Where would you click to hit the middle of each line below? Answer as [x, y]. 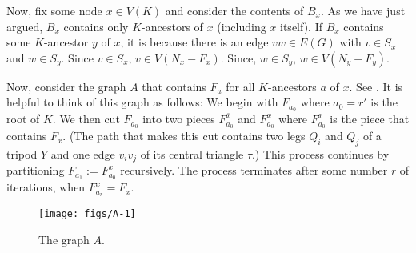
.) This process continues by [320, 153]
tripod [22, 153]
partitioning [36, 170]
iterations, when [46, 187]
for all [240, 86]
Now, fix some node [54, 10]
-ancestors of [172, 26]
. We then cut [86, 119]
